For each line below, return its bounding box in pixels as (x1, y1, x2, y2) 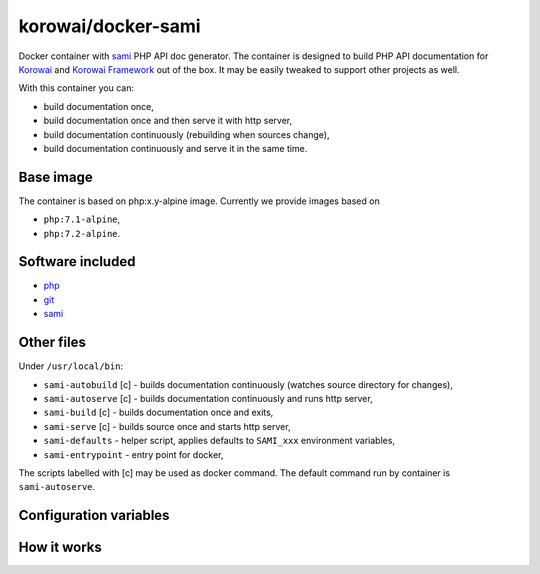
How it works (18, 539, 102, 556)
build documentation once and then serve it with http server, (43, 115, 293, 127)
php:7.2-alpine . (43, 227, 121, 239)
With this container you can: (18, 82, 135, 94)
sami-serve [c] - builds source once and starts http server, (43, 420, 291, 432)
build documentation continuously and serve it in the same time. (43, 142, 308, 154)
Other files (18, 334, 87, 351)
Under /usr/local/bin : (18, 360, 124, 372)
